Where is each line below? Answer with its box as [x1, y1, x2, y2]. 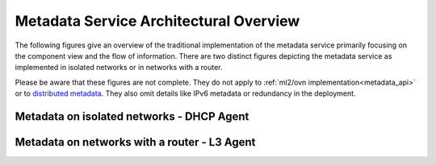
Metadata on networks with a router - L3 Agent [15, 135, 256, 149]
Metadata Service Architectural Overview [15, 12, 300, 30]
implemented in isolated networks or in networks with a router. [15, 63, 223, 72]
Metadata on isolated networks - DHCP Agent [15, 109, 249, 123]
